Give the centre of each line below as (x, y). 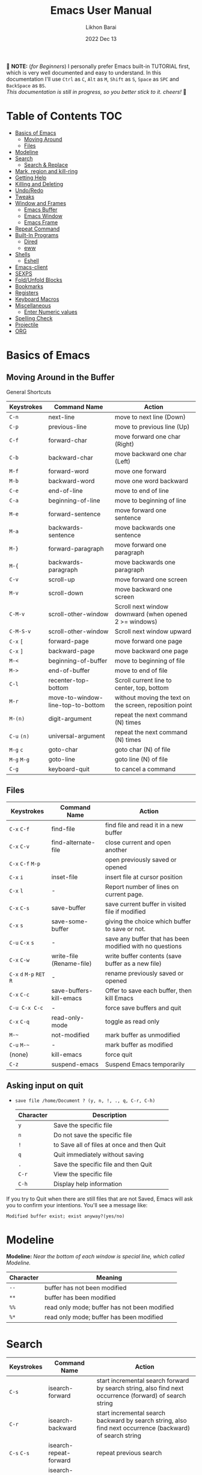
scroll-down (66, 593)
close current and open (138, 842)
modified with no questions (143, 946)
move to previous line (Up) (152, 427)
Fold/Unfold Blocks (38, 280)
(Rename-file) (72, 963)
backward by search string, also (142, 1421)
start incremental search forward (143, 1381)
